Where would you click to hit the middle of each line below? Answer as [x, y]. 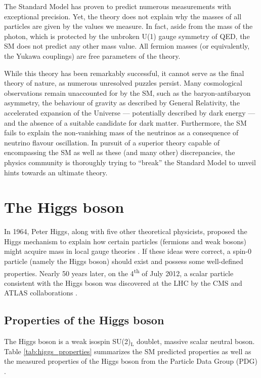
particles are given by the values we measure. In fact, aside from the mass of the [128, 26]
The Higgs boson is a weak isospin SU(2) [68, 341]
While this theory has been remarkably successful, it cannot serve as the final [124, 73]
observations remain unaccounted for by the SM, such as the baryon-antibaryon [127, 92]
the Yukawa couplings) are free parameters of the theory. [92, 55]
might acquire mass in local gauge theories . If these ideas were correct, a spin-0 [128, 251]
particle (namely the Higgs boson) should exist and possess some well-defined [124, 261]
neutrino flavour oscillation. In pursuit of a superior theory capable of [112, 142]
